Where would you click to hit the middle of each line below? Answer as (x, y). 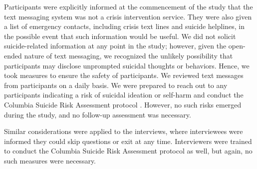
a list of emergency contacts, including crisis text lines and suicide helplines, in (125, 26)
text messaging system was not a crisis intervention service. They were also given (128, 16)
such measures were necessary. (50, 160)
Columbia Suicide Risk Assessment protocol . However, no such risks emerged (123, 104)
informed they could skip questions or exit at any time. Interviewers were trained (128, 141)
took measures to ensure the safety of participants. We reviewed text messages (124, 75)
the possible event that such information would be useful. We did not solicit (120, 36)
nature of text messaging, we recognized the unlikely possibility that (128, 55)
